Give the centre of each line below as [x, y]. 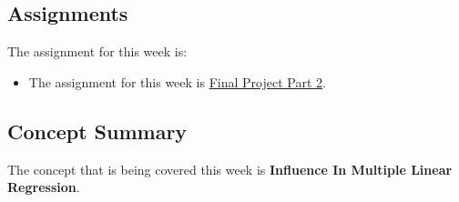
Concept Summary [97, 131]
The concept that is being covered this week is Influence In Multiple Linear [230, 169]
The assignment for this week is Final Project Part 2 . [177, 81]
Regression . [44, 187]
